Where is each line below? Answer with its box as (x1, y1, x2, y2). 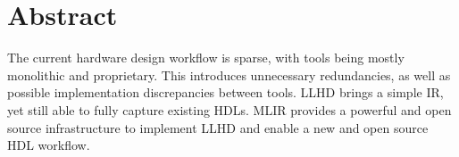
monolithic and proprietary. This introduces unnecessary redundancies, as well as (7, 65, 451, 84)
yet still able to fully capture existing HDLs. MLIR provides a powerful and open (7, 100, 452, 119)
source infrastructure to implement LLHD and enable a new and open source (7, 118, 429, 136)
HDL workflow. (7, 136, 90, 154)
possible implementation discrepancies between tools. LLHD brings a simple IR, (7, 83, 444, 102)
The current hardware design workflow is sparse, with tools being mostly (7, 48, 405, 67)
